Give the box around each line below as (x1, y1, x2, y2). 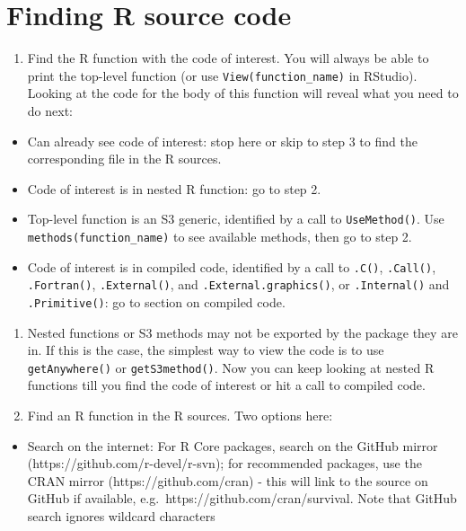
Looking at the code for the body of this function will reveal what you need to (27, 84, 459, 102)
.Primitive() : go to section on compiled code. (27, 292, 286, 311)
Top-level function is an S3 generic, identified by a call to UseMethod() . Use (27, 209, 444, 228)
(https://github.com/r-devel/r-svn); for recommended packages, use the (27, 454, 422, 473)
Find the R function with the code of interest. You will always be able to (27, 49, 429, 67)
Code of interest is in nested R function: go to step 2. (27, 179, 321, 198)
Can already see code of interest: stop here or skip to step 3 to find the (27, 131, 418, 150)
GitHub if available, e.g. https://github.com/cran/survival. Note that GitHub (27, 489, 457, 508)
